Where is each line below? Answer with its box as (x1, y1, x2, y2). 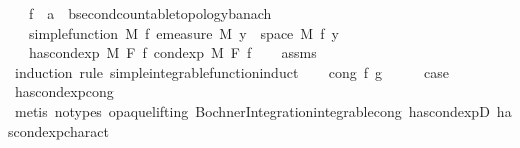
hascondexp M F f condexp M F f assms (28, 42, 317, 63)
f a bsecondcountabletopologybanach (28, 3, 272, 23)
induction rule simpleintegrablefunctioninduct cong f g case (14, 61, 449, 82)
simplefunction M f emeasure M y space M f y (28, 22, 339, 43)
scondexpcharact (8, 120, 109, 141)
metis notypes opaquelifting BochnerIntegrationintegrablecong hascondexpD (14, 100, 490, 121)
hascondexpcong (14, 81, 114, 102)
